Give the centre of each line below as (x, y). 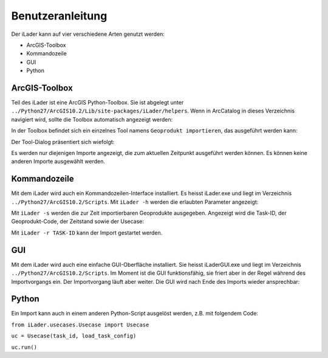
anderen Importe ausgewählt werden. (58, 162)
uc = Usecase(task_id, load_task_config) (74, 336)
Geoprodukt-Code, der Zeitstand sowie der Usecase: (78, 221)
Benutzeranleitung (59, 16)
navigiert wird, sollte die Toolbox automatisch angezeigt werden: (92, 119)
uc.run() (24, 347)
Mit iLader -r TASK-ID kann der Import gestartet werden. (87, 232)
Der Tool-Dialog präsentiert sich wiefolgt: (63, 142)
